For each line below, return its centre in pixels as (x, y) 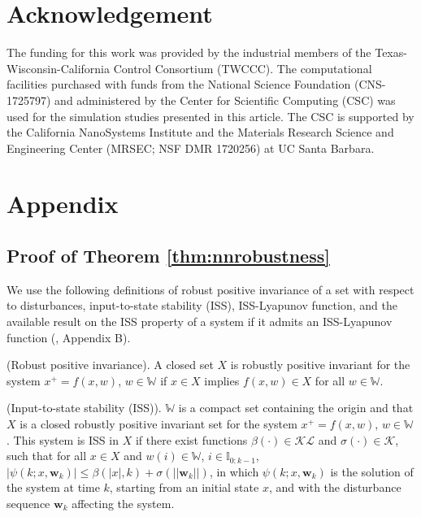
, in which (234, 471)
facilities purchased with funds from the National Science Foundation (179, 84)
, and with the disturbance (335, 487)
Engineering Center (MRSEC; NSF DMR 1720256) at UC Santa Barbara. (191, 148)
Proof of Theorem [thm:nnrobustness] (168, 256)
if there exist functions (191, 439)
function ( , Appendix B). (69, 337)
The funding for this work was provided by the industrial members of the (189, 52)
